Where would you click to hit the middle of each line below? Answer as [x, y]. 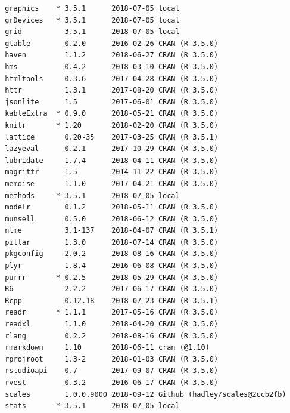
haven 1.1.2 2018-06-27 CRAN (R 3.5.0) [112, 55]
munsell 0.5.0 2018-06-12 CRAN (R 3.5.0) [112, 219]
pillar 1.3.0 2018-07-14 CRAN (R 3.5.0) [112, 242]
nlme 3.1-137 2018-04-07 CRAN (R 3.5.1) [112, 231]
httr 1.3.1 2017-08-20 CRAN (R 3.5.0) [112, 90]
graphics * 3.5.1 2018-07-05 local [92, 8]
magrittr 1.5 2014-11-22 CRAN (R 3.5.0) [112, 172]
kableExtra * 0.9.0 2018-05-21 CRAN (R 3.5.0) [112, 114]
